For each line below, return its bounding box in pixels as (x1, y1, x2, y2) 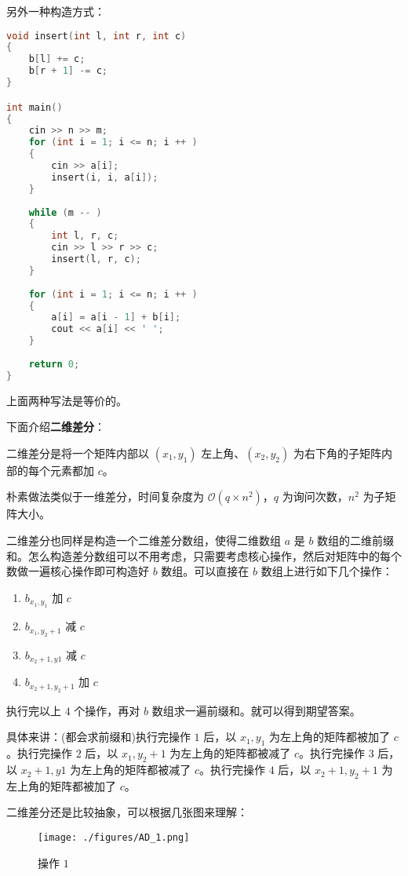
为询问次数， (282, 488, 348, 505)
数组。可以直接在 (161, 563, 250, 579)
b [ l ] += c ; (28, 53, 86, 65)
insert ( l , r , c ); (51, 254, 141, 265)
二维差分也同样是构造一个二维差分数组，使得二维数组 (6, 532, 281, 548)
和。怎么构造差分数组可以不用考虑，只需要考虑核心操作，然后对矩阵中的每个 (6, 547, 402, 564)
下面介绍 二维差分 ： (6, 418, 105, 435)
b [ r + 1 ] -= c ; (28, 65, 107, 77)
